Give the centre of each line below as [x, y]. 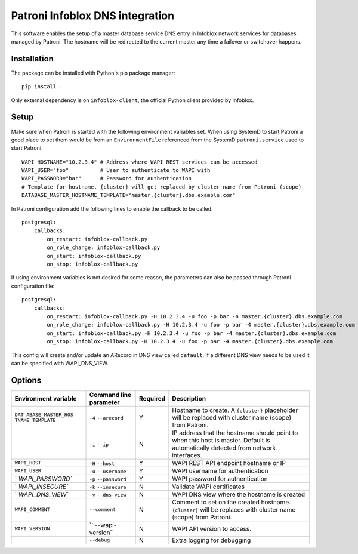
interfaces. [187, 455]
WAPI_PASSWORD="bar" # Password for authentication [107, 178]
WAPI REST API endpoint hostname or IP [229, 463]
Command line [110, 395]
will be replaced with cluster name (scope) [232, 417]
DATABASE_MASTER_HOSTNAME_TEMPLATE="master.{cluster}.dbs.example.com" [129, 195]
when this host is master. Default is [221, 440]
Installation [32, 59]
